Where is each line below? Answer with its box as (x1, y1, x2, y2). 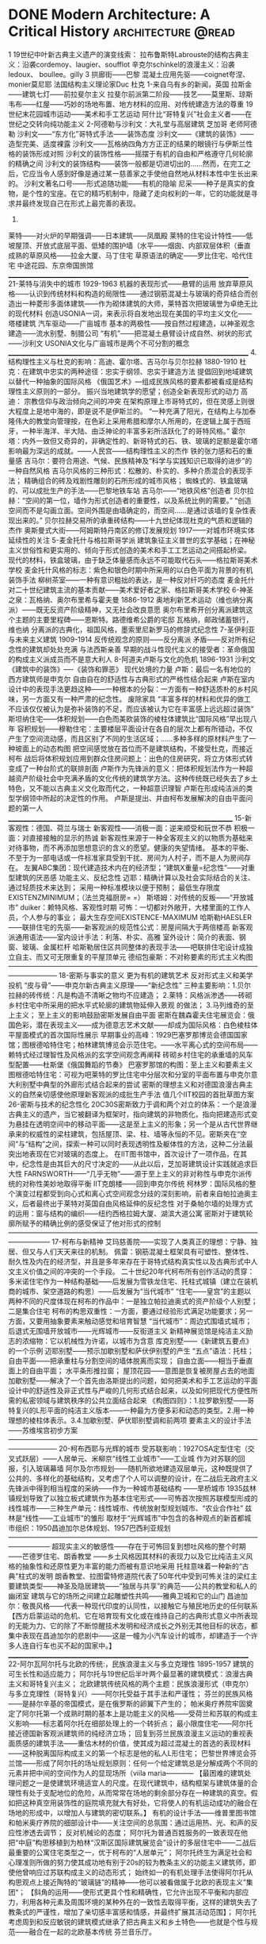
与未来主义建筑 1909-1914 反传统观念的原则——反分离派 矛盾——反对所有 (8, 634, 249, 644)
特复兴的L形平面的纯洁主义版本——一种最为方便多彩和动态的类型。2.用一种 (8, 1405, 255, 1415)
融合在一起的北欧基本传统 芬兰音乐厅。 (28, 1927, 156, 1936)
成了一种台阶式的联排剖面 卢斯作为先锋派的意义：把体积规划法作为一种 (14, 764, 246, 773)
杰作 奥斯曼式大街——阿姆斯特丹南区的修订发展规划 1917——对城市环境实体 (8, 525, 255, 535)
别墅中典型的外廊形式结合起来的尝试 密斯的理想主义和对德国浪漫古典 (21, 1080, 246, 1089)
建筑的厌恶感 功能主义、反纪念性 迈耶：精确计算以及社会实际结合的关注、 (14, 872, 255, 882)
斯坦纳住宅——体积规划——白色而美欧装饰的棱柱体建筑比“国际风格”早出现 (8, 714, 251, 723)
